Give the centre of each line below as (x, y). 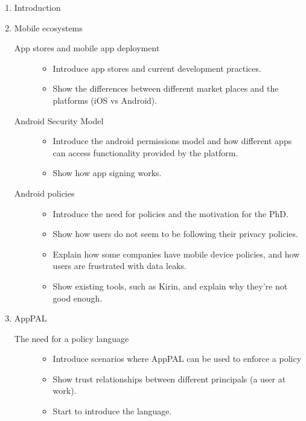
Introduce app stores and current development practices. (157, 68)
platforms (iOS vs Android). (105, 100)
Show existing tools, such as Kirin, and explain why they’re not (170, 286)
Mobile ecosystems (48, 27)
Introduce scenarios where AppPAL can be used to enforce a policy (177, 359)
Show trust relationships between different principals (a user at (169, 378)
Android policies (44, 193)
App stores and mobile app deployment (87, 48)
